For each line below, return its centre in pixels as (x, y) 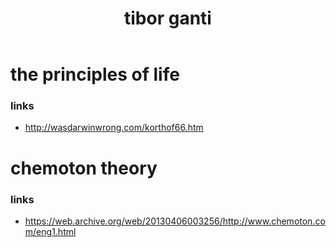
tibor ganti (168, 18)
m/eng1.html (50, 231)
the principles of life (95, 74)
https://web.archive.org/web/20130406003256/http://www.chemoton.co (175, 221)
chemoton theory (84, 168)
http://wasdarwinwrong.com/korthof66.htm (114, 128)
